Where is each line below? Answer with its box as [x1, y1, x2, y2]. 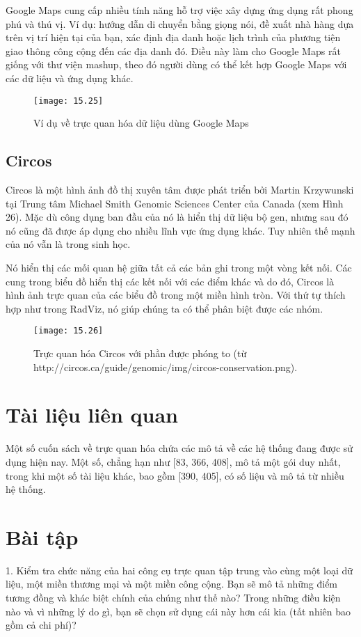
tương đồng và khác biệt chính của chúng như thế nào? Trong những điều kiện [6, 590, 341, 605]
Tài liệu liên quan [6, 400, 178, 429]
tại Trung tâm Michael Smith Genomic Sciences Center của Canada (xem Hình [6, 196, 344, 210]
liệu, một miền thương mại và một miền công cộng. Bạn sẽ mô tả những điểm [6, 576, 338, 591]
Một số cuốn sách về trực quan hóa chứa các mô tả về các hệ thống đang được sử [6, 441, 353, 455]
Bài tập [6, 522, 79, 551]
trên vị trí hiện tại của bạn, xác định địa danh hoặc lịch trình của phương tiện [6, 30, 341, 45]
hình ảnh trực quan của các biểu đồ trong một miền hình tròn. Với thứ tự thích [6, 288, 346, 302]
